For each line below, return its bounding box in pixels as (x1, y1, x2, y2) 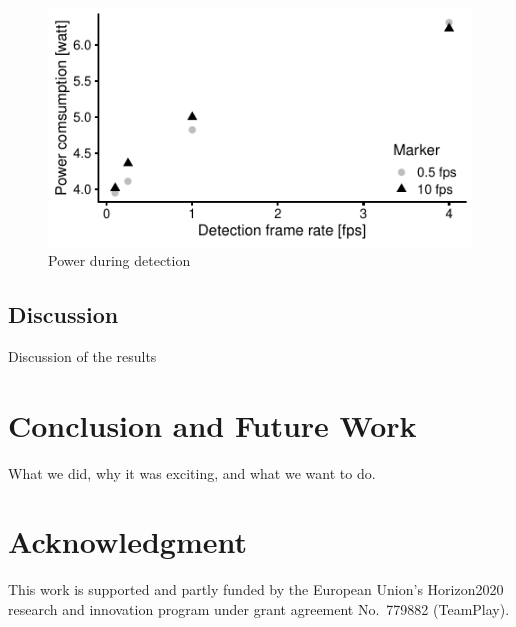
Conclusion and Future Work (8, 404, 417, 445)
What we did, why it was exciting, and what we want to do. (8, 462, 376, 483)
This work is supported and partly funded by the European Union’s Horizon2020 (8, 579, 504, 600)
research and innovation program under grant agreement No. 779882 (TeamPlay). (8, 598, 510, 619)
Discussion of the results (8, 345, 157, 366)
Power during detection (48, 250, 191, 271)
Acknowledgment (8, 521, 247, 562)
